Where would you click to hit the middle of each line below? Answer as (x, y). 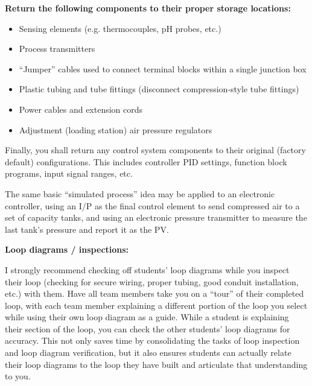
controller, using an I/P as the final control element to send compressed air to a (152, 205)
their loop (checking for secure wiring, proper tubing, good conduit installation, (152, 281)
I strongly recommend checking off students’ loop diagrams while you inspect (147, 269)
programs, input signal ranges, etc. (69, 173)
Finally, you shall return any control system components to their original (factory (155, 150)
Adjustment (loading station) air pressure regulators (116, 129)
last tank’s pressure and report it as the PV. (87, 229)
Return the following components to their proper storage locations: (148, 8)
